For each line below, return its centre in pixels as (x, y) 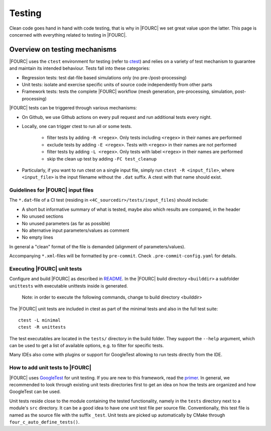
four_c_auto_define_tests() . (44, 422)
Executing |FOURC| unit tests (46, 268)
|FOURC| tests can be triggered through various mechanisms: (73, 108)
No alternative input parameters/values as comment (76, 230)
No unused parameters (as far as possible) (66, 223)
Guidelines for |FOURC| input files (51, 190)
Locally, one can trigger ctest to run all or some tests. (77, 126)
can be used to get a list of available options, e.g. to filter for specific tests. (87, 346)
